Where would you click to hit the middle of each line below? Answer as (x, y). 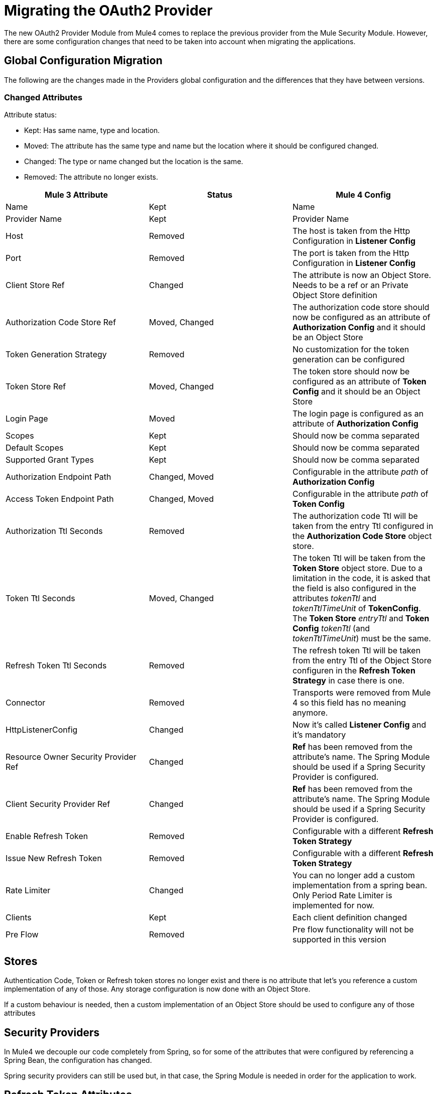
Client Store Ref (35, 285)
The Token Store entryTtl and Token (361, 619)
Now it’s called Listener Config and (359, 725)
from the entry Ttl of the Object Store (362, 661)
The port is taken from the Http (351, 253)
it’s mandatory (319, 735)
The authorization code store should (361, 307)
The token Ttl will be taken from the (359, 558)
